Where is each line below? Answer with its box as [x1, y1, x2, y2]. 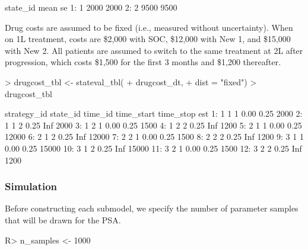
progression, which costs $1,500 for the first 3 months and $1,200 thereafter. [5, 56, 281, 68]
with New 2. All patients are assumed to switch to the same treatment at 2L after [5, 44, 303, 56]
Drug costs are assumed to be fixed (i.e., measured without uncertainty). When [5, 21, 293, 33]
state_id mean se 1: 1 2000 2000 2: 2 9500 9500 [5, 1, 177, 13]
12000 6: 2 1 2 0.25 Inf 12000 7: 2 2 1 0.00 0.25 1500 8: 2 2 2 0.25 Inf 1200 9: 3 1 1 [5, 130, 304, 143]
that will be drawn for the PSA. [5, 213, 121, 226]
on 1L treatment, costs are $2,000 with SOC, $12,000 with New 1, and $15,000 [5, 33, 291, 45]
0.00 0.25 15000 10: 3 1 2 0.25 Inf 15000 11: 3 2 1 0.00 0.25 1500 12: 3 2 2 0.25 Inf [5, 142, 302, 154]
